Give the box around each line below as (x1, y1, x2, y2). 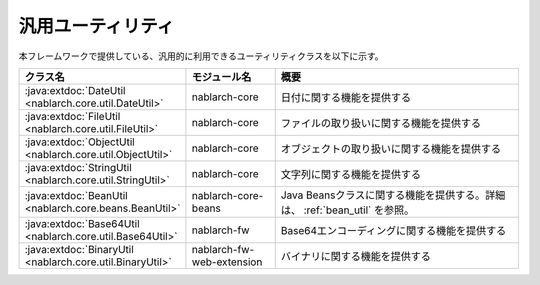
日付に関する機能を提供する (280, 90, 412, 104)
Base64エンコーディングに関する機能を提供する (280, 223, 507, 237)
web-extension (191, 255, 263, 269)
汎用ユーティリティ (18, 15, 175, 37)
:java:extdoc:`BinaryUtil (24, 242, 134, 256)
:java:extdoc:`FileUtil (24, 109, 121, 123)
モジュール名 (191, 70, 252, 84)
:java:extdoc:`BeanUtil (24, 188, 129, 202)
